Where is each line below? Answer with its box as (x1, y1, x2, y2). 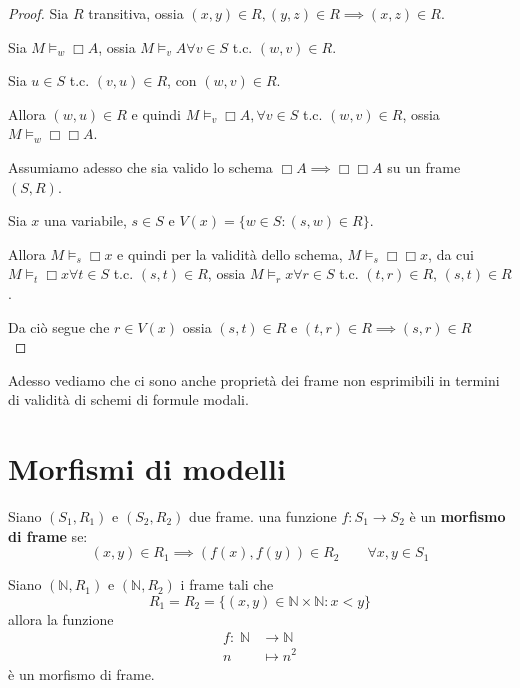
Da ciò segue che (8, 316, 110, 337)
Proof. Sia (8, 3, 69, 23)
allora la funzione (8, 608, 114, 629)
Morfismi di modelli (8, 448, 286, 489)
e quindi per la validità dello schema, (117, 243, 343, 264)
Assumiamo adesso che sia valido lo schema (8, 156, 273, 177)
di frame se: (8, 525, 88, 546)
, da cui (428, 243, 474, 264)
